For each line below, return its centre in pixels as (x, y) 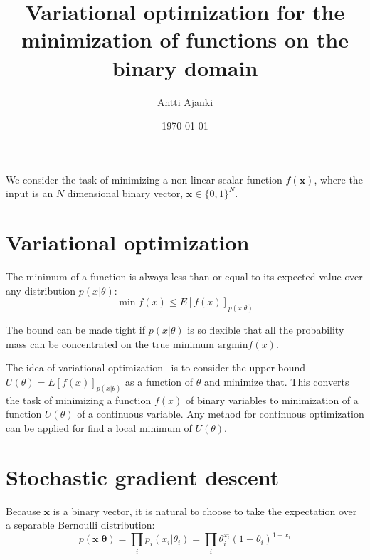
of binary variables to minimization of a (272, 400)
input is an (30, 193)
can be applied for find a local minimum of (99, 427)
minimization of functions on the (185, 39)
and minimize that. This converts (276, 381)
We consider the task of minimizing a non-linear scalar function (144, 179)
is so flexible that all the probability (266, 330)
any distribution (41, 290)
